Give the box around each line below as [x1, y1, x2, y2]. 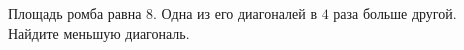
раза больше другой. [333, 3, 457, 23]
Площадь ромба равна [8, 3, 142, 23]
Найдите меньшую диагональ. [8, 22, 190, 43]
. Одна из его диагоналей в [153, 3, 317, 23]
